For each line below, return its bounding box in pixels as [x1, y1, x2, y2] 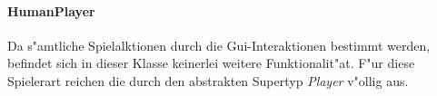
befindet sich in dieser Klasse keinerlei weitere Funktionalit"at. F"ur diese [7, 53, 415, 72]
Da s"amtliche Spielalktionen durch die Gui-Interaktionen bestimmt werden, [7, 35, 431, 54]
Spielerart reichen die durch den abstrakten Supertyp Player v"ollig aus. [7, 71, 409, 90]
